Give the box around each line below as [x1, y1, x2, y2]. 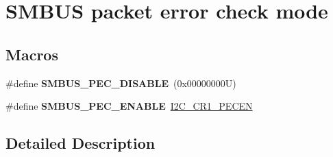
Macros [5, 43, 58, 64]
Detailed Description [5, 132, 156, 154]
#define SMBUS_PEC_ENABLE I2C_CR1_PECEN [5, 99, 253, 113]
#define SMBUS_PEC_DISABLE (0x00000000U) [5, 75, 236, 90]
